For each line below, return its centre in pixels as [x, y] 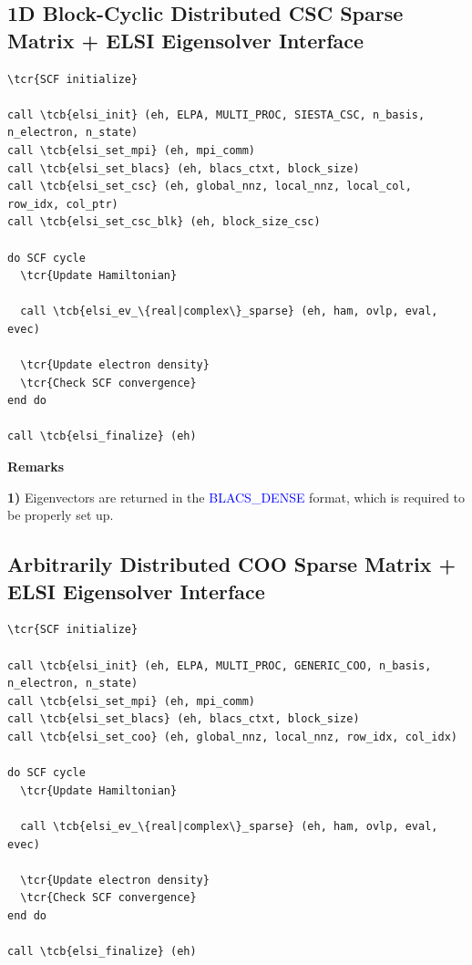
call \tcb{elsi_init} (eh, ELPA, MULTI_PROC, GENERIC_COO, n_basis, [220, 665]
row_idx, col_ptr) [63, 204]
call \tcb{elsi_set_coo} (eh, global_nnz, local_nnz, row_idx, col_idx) [232, 737]
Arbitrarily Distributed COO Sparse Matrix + [232, 564]
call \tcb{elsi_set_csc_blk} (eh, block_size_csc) [164, 222]
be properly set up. [61, 515]
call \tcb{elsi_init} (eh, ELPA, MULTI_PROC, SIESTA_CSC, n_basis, [216, 114]
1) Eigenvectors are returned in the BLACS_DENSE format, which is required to [236, 497]
